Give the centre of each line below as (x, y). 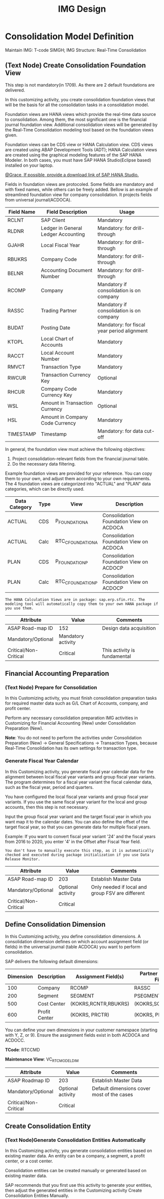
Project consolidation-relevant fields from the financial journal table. (80, 459)
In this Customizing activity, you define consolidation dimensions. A (73, 936)
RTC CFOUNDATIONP (76, 582)
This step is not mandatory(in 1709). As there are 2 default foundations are (80, 85)
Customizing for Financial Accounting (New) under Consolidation (70, 723)
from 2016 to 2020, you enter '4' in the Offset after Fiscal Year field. (73, 842)
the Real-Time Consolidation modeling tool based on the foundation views (79, 130)
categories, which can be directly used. (45, 489)
